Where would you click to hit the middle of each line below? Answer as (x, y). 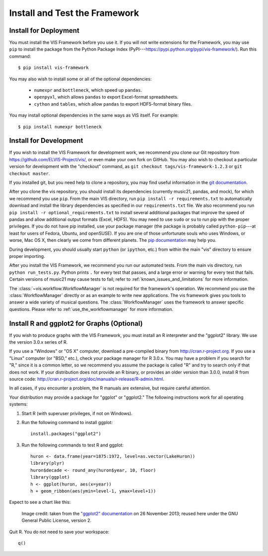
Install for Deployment (44, 31)
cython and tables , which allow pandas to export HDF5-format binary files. (113, 104)
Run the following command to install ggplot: (67, 422)
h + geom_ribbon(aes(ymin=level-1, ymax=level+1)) (93, 491)
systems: (18, 404)
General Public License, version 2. (57, 520)
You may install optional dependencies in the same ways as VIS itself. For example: (94, 115)
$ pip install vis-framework (53, 68)
